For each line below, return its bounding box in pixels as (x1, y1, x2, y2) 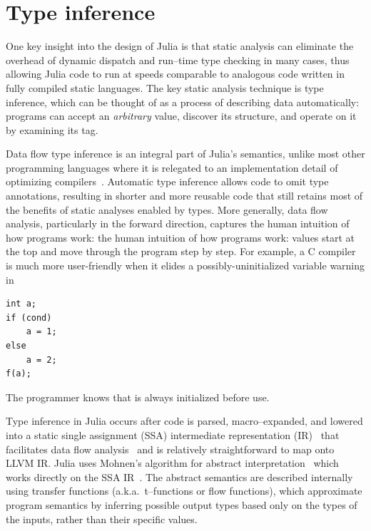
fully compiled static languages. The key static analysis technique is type (6, 80, 324, 95)
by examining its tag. (6, 122, 98, 137)
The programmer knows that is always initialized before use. (6, 389, 270, 404)
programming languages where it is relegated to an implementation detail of (6, 160, 338, 175)
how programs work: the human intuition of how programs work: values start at (6, 230, 355, 244)
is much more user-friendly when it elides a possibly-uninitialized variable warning (6, 258, 365, 273)
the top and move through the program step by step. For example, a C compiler (6, 244, 356, 259)
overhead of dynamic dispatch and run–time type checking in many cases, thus (6, 52, 350, 67)
